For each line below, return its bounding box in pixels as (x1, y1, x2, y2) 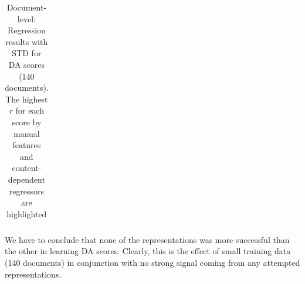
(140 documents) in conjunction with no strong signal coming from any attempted (5, 256, 300, 268)
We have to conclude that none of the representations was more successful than (5, 233, 290, 245)
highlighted (6, 207, 47, 220)
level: (17, 12, 36, 25)
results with (5, 35, 48, 47)
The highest (5, 93, 48, 105)
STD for (12, 47, 42, 59)
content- (12, 162, 42, 174)
